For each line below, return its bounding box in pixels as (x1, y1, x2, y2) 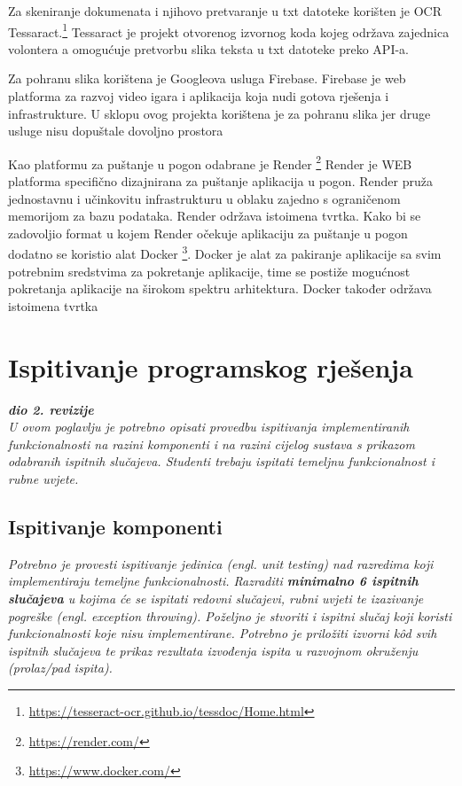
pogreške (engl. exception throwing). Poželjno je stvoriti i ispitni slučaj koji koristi (8, 606, 452, 625)
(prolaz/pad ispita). (8, 658, 113, 677)
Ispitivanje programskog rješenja (8, 348, 413, 385)
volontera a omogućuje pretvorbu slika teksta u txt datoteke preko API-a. (8, 39, 410, 58)
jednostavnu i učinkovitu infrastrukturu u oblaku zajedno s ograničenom (8, 189, 401, 207)
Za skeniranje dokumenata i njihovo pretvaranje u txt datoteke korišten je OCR (8, 2, 442, 19)
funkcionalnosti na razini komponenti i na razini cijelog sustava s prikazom (8, 434, 415, 453)
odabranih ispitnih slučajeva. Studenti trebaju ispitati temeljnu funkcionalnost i (8, 452, 435, 471)
